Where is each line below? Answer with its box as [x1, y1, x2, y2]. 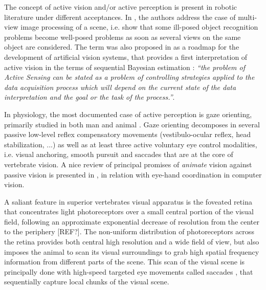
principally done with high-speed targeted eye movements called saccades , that [4, 266, 253, 277]
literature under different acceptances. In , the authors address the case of [4, 11, 236, 22]
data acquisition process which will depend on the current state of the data [4, 81, 236, 92]
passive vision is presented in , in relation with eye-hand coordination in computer [4, 169, 262, 180]
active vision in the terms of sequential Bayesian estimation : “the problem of [4, 61, 246, 72]
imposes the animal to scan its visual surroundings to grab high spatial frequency [4, 246, 259, 257]
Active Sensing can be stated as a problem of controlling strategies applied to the [4, 72, 255, 82]
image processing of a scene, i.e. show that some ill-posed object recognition [20, 21, 258, 32]
